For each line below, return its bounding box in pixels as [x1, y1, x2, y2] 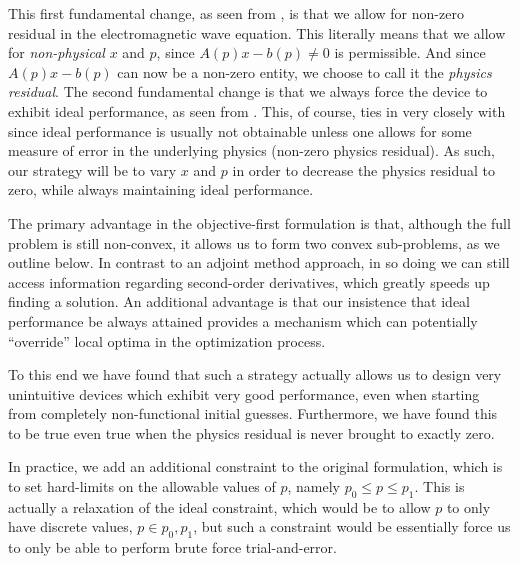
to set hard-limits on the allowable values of [8, 476, 276, 497]
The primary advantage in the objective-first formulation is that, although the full [8, 212, 511, 233]
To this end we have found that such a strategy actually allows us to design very [8, 364, 502, 385]
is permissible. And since [334, 42, 486, 63]
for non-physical [8, 42, 105, 63]
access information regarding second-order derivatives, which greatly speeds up [8, 271, 490, 292]
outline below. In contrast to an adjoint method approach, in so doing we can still [8, 252, 510, 273]
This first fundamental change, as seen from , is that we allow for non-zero [8, 3, 464, 23]
